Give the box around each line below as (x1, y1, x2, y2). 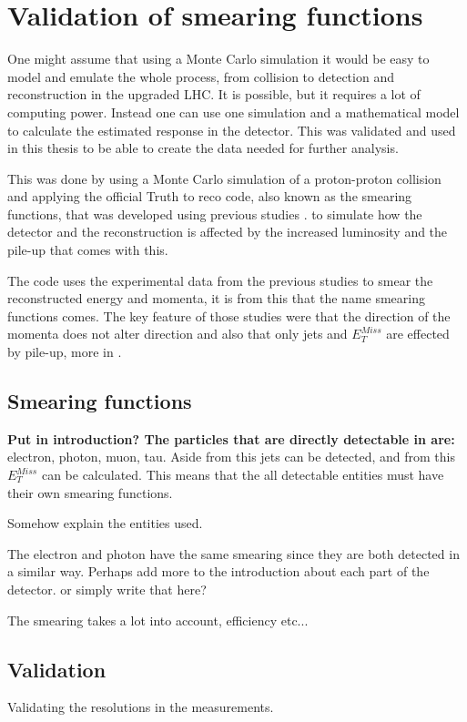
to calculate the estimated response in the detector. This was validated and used (7, 120, 456, 139)
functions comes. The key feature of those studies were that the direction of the (7, 306, 451, 325)
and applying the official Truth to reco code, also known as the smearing (7, 187, 412, 206)
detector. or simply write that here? (7, 579, 207, 598)
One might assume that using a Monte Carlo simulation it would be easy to (7, 49, 430, 68)
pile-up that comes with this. (7, 240, 168, 259)
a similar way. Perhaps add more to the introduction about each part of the (7, 562, 430, 581)
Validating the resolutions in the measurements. (7, 697, 274, 717)
